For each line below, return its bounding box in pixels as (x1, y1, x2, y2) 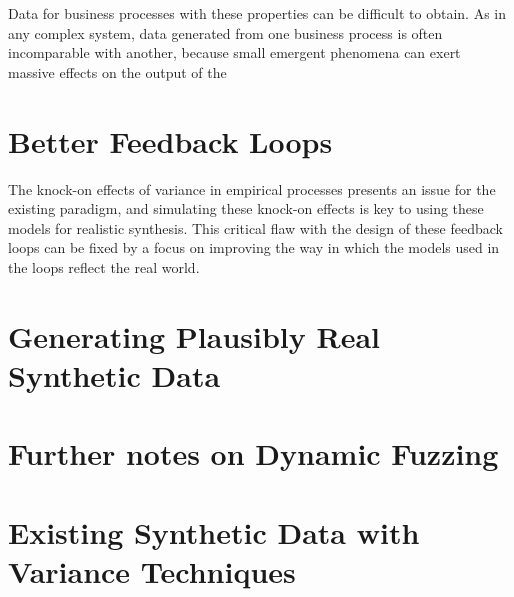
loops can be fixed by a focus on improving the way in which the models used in (8, 237, 500, 258)
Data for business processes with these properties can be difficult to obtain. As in (8, 3, 507, 23)
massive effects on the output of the (8, 61, 227, 82)
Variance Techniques (8, 550, 296, 591)
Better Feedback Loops (8, 120, 333, 161)
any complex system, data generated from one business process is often (8, 22, 443, 43)
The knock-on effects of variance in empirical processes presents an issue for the (8, 178, 496, 199)
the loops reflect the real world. (8, 256, 200, 277)
